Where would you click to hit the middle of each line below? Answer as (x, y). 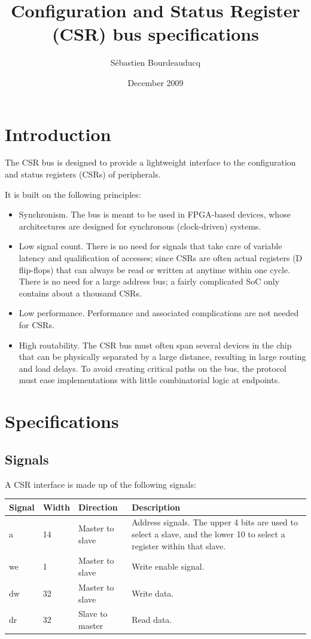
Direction (98, 507)
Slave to (93, 614)
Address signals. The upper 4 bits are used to (215, 522)
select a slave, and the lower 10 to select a (208, 534)
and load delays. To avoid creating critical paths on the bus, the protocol (153, 368)
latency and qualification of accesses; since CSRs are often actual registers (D (161, 258)
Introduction (58, 134)
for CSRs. (36, 324)
